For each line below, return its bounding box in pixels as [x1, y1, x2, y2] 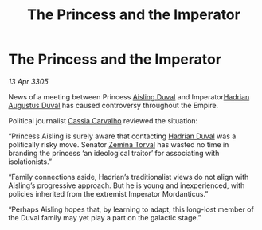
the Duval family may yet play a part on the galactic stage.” [8, 212, 201, 222]
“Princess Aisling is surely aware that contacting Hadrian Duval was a [8, 131, 237, 141]
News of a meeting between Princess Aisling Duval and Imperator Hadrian [8, 92, 250, 101]
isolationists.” [8, 157, 53, 166]
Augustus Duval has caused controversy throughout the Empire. [8, 100, 219, 110]
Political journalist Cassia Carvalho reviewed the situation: [8, 115, 198, 125]
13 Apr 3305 [8, 76, 49, 86]
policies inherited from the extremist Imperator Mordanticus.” [8, 189, 209, 198]
